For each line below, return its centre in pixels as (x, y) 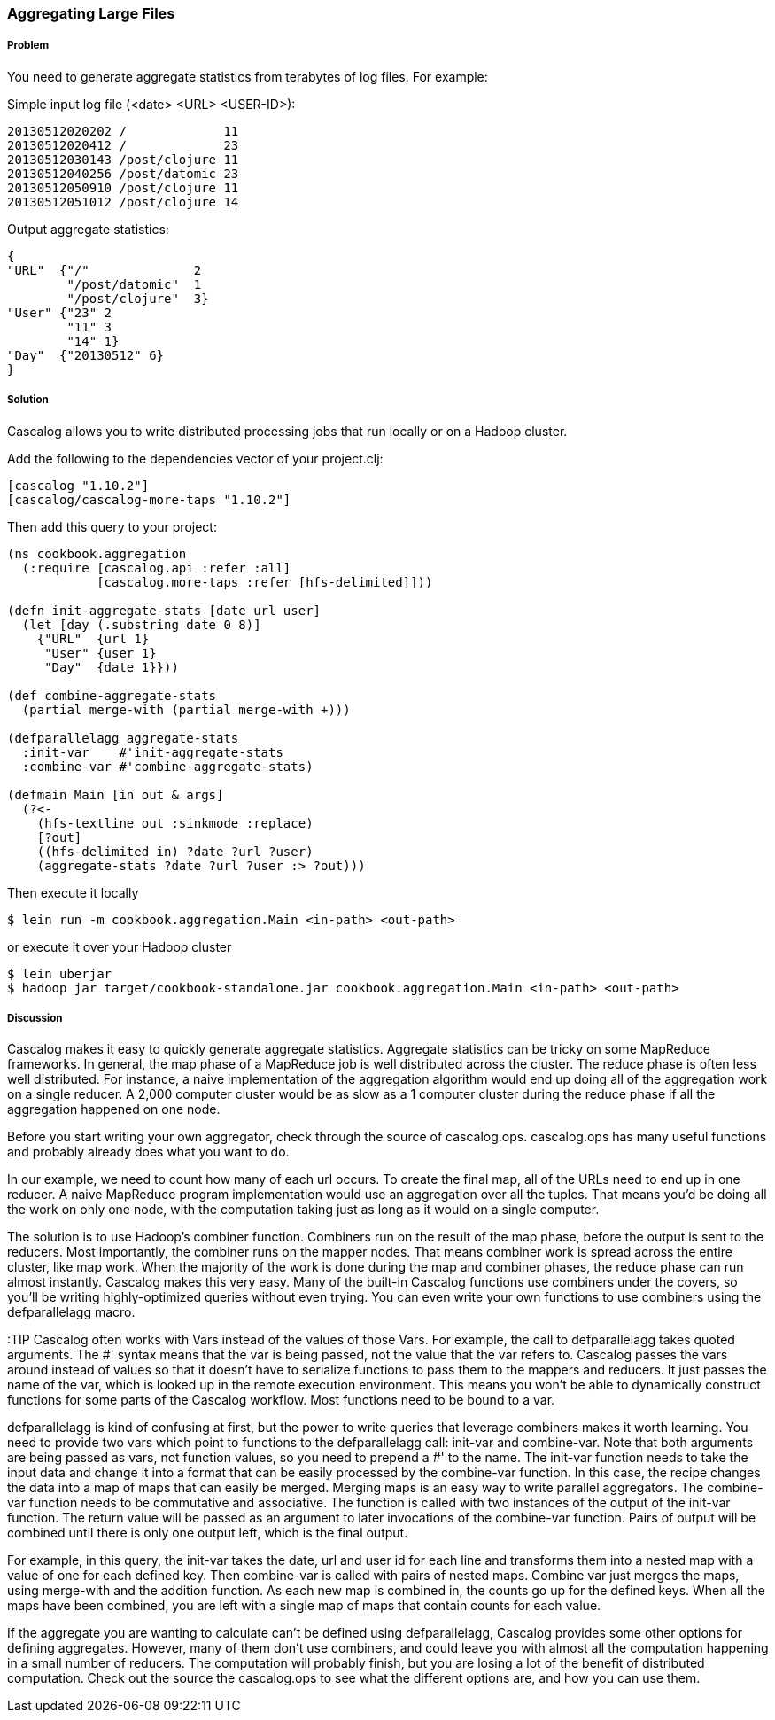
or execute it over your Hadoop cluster (120, 946)
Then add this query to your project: (112, 526)
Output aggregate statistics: (88, 229)
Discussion (35, 1018)
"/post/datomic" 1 (134, 284)
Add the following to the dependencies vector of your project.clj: (195, 458)
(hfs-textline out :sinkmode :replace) (175, 823)
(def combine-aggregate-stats (112, 695)
